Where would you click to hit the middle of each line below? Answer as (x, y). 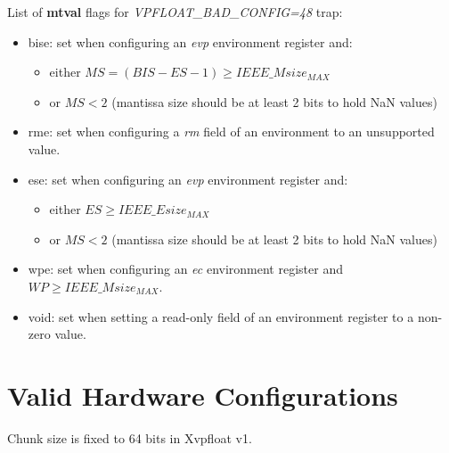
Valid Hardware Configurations (203, 395)
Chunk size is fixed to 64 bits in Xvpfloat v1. (130, 437)
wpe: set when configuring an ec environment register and (185, 269)
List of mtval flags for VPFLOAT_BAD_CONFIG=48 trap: (175, 12)
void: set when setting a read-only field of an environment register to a (221, 316)
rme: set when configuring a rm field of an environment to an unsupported (231, 132)
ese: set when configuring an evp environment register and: (188, 179)
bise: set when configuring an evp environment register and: (190, 41)
